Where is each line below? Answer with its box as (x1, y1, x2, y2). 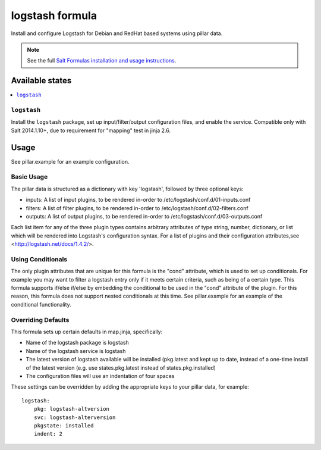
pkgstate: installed (33, 422, 94, 429)
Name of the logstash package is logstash (26, 339, 129, 346)
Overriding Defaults (11, 315, 70, 324)
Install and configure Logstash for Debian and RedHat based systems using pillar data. (11, 30, 223, 37)
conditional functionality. (11, 301, 71, 308)
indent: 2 (33, 430, 62, 437)
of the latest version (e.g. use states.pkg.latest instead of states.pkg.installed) (26, 364, 216, 371)
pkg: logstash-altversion (33, 405, 110, 412)
